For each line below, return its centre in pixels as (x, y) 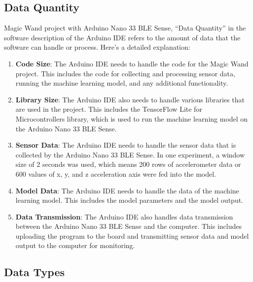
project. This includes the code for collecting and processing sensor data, (125, 73)
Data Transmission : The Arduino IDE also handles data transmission (124, 216)
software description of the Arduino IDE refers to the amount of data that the (122, 37)
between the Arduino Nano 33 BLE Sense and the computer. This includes (129, 226)
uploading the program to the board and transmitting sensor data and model (132, 235)
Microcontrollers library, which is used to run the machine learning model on (132, 118)
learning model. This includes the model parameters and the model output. (129, 200)
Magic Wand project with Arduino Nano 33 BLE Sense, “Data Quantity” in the (125, 28)
